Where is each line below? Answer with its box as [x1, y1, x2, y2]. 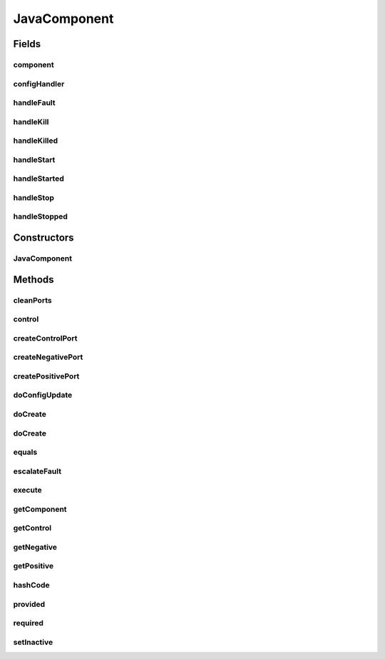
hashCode [13, 580, 50, 590]
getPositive [13, 561, 53, 571]
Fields [13, 38, 41, 50]
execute [13, 486, 42, 495]
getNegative [13, 542, 57, 552]
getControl [13, 523, 52, 533]
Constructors [13, 232, 74, 244]
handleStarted [13, 173, 64, 183]
